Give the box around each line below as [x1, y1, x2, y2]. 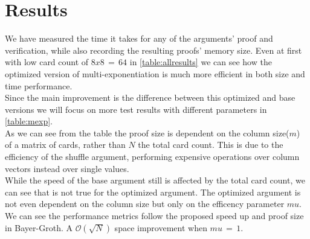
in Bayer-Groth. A [5, 221, 73, 234]
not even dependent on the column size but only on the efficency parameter [5, 197, 285, 210]
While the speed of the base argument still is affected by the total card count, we [5, 174, 305, 186]
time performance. [5, 79, 73, 92]
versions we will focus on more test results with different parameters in [5, 103, 267, 115]
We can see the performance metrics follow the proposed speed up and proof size [5, 209, 304, 222]
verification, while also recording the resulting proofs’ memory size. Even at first [5, 43, 302, 56]
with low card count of [5, 56, 89, 68]
